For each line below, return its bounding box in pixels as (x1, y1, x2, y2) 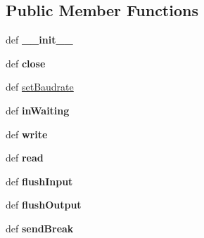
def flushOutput (6, 197, 82, 212)
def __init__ (6, 32, 73, 47)
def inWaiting (6, 103, 70, 117)
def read (6, 150, 44, 165)
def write (6, 126, 48, 141)
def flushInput (6, 173, 73, 188)
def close (6, 55, 46, 70)
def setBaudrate (6, 79, 74, 94)
